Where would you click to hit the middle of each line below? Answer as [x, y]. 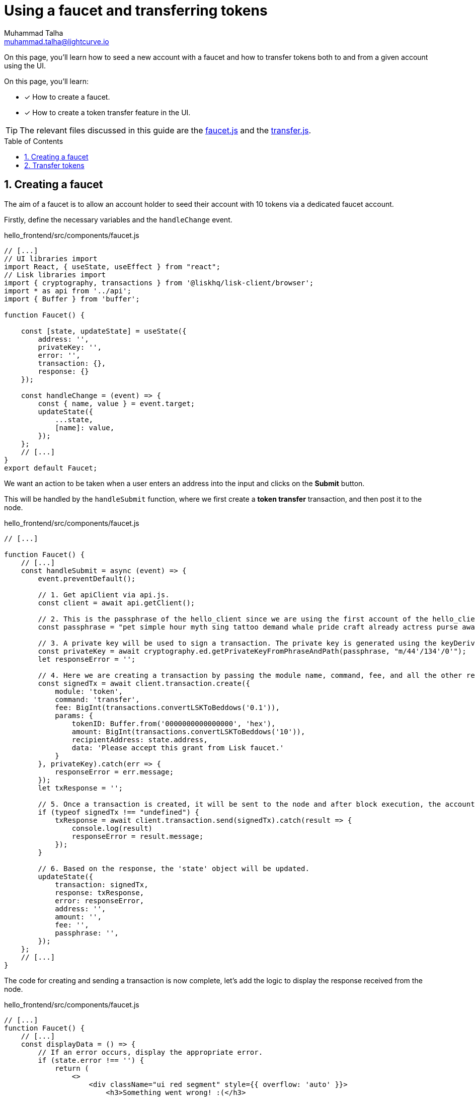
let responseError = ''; [87, 659]
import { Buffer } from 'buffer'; [72, 299]
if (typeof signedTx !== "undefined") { [118, 812]
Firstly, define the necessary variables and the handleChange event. [118, 219]
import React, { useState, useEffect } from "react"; [112, 266]
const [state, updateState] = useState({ [104, 331]
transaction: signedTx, [102, 884]
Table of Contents [34, 141]
